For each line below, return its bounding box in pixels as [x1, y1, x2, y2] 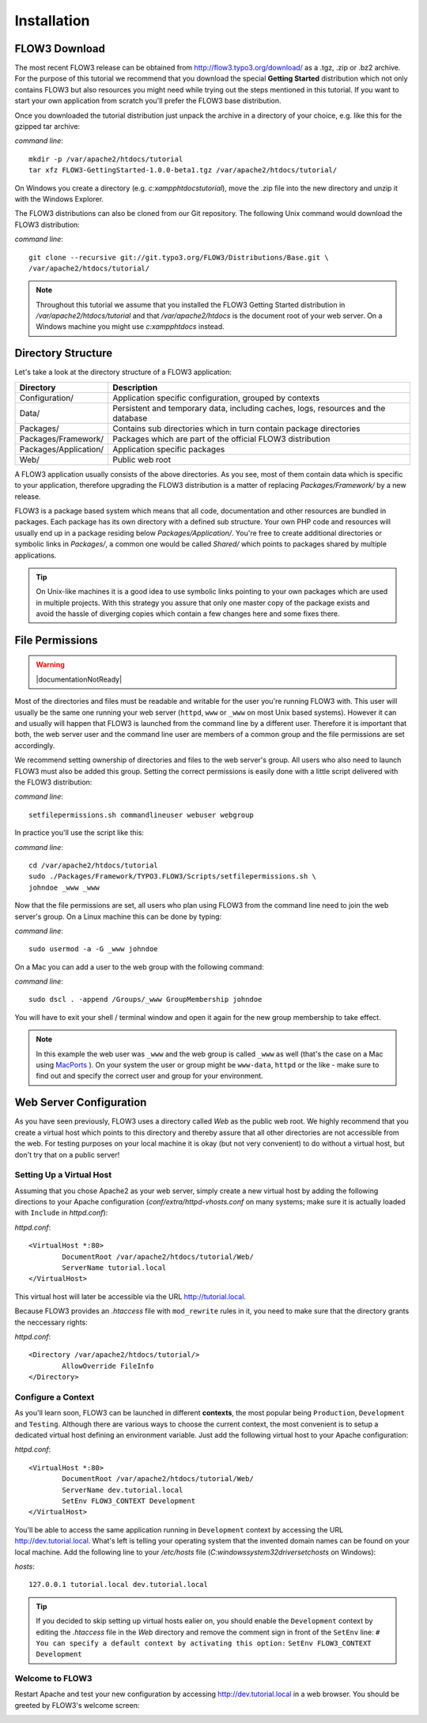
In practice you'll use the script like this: [14, 828, 144, 837]
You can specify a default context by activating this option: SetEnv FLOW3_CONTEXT [36, 1638, 372, 1648]
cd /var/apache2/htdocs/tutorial [28, 860, 158, 870]
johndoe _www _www [28, 882, 100, 892]
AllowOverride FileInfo [62, 1361, 154, 1370]
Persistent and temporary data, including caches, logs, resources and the [111, 402, 386, 414]
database [111, 412, 148, 423]
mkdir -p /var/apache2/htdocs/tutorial [28, 154, 183, 164]
